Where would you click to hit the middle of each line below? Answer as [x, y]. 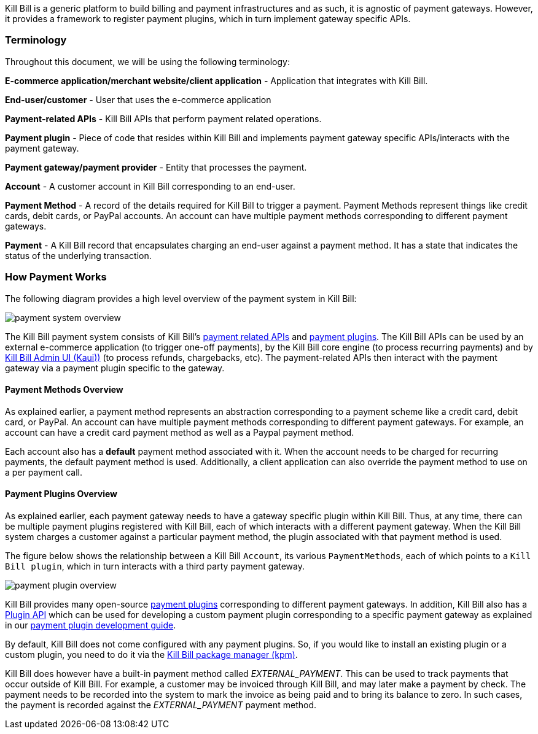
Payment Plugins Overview [61, 494]
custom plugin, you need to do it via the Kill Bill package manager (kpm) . [151, 654]
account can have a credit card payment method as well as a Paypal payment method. [180, 432]
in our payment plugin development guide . [91, 625]
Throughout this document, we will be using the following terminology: [147, 61]
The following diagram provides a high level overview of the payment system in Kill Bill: [181, 298]
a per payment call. [44, 472]
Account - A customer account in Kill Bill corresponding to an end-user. [150, 186]
